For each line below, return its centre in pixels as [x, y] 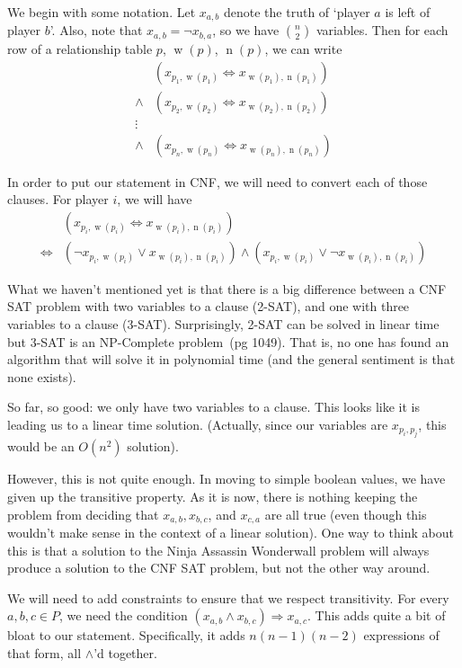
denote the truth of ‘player [297, 12]
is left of [408, 12]
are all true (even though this [346, 514]
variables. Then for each [382, 30]
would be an [41, 446]
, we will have [155, 199]
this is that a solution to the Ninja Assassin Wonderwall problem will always [218, 550]
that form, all [44, 653]
